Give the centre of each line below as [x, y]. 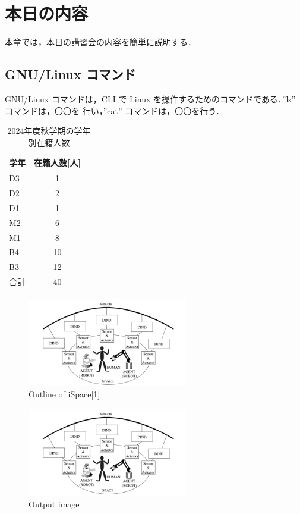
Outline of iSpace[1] [64, 394]
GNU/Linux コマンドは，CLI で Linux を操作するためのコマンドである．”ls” [150, 98]
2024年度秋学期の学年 [49, 131]
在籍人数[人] [57, 163]
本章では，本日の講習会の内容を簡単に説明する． [100, 42]
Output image [54, 504]
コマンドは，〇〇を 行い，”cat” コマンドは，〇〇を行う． [115, 110]
